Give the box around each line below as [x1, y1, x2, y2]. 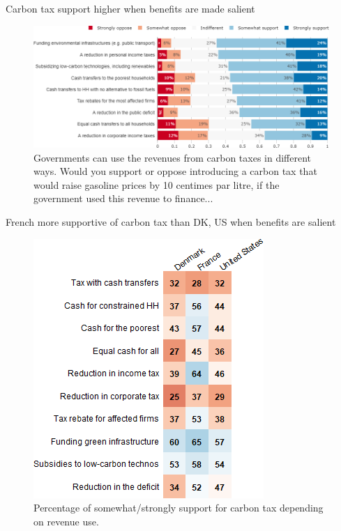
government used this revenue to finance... [33, 191, 213, 206]
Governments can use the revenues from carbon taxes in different [33, 150, 312, 164]
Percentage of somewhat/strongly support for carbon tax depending [33, 500, 324, 515]
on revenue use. [33, 514, 99, 528]
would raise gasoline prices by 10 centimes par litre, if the [33, 177, 280, 192]
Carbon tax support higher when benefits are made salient [6, 1, 255, 15]
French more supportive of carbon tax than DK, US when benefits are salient [6, 214, 336, 229]
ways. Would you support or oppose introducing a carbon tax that [33, 164, 317, 178]
